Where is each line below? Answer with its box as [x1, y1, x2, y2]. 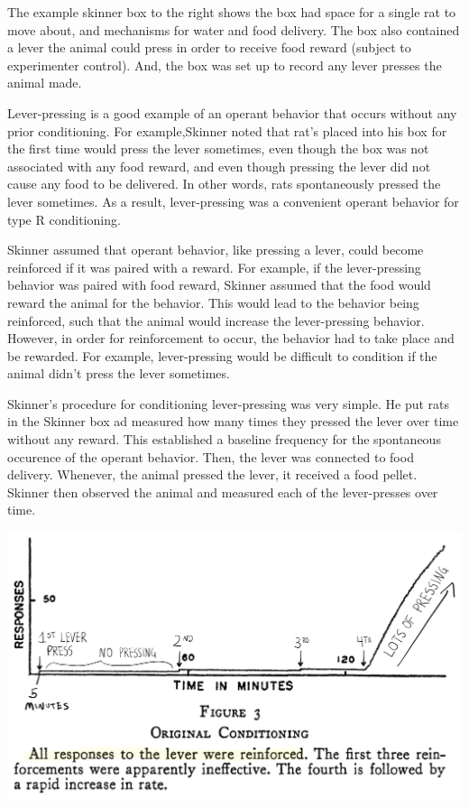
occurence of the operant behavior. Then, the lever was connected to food [7, 447, 414, 466]
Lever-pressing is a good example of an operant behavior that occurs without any [7, 103, 457, 122]
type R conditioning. [7, 209, 121, 228]
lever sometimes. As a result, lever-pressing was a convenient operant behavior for [7, 191, 459, 210]
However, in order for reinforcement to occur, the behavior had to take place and [7, 329, 455, 348]
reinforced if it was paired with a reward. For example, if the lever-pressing [7, 257, 421, 276]
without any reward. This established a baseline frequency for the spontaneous [7, 430, 441, 449]
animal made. [7, 73, 82, 92]
